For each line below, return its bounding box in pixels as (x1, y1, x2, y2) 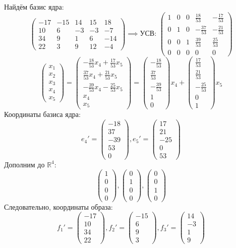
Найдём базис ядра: (4, 2, 64, 12)
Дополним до (4, 159, 45, 169)
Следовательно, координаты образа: (4, 201, 113, 212)
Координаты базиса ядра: (4, 109, 81, 119)
